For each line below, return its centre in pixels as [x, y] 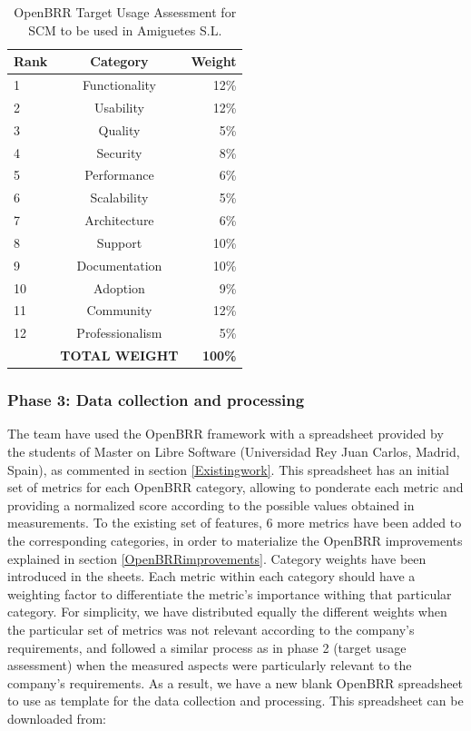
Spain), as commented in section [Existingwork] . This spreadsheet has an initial [228, 469]
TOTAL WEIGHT [119, 356]
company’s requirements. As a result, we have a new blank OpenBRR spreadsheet [235, 682]
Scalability [119, 198]
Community [119, 310]
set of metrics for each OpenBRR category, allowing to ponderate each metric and [235, 487]
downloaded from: [57, 718]
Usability [119, 107]
